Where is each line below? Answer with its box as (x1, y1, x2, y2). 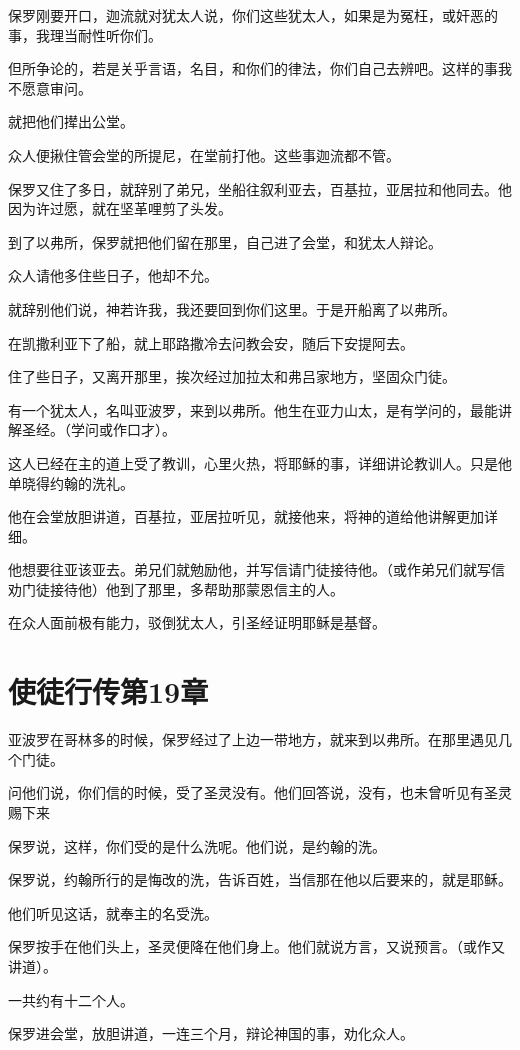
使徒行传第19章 (8, 671, 209, 712)
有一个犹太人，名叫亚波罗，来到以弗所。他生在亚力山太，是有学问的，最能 (8, 399, 498, 420)
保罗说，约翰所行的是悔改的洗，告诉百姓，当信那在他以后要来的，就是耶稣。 (8, 869, 512, 890)
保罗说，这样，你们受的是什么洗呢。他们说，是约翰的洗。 (8, 835, 386, 856)
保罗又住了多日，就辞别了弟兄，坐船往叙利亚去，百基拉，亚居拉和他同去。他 (8, 178, 512, 199)
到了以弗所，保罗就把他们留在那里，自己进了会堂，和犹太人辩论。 (8, 231, 442, 252)
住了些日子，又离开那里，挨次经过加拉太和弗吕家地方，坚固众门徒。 (8, 366, 456, 387)
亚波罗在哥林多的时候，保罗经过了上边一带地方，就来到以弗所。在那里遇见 (8, 729, 498, 750)
